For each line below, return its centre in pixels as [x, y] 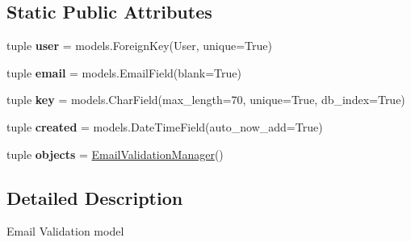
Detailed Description [95, 197]
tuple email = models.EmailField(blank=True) [124, 72]
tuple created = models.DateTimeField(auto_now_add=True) [165, 126]
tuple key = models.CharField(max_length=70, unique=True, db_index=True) [206, 100]
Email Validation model [65, 231]
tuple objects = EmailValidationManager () [115, 154]
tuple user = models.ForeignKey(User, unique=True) [139, 46]
